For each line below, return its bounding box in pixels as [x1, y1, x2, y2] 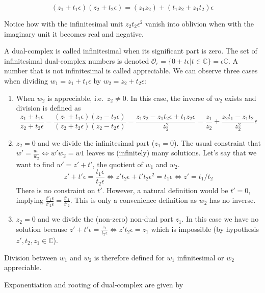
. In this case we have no [181, 214, 259, 224]
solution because [16, 223, 67, 234]
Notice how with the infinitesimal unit [4, 18, 123, 29]
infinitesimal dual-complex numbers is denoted [4, 55, 149, 66]
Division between [4, 252, 58, 262]
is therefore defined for [94, 252, 165, 262]
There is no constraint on [16, 184, 95, 195]
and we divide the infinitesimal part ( [38, 137, 155, 148]
